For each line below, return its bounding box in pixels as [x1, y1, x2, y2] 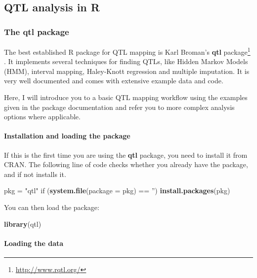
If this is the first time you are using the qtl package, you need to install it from [4, 149, 248, 160]
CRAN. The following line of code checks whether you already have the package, [4, 159, 248, 170]
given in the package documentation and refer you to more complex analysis [4, 102, 235, 112]
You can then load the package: [4, 202, 99, 212]
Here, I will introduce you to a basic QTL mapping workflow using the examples [4, 92, 248, 103]
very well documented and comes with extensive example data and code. [4, 75, 223, 86]
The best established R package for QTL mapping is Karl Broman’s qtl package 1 [4, 45, 251, 57]
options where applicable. [4, 111, 81, 122]
